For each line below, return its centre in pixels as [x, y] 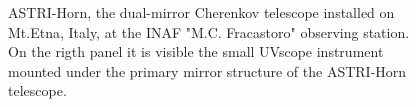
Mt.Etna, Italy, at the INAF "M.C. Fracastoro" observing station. [209, 31]
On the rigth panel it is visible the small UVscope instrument [196, 51]
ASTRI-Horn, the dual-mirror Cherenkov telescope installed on [201, 12]
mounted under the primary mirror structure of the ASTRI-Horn [207, 70]
